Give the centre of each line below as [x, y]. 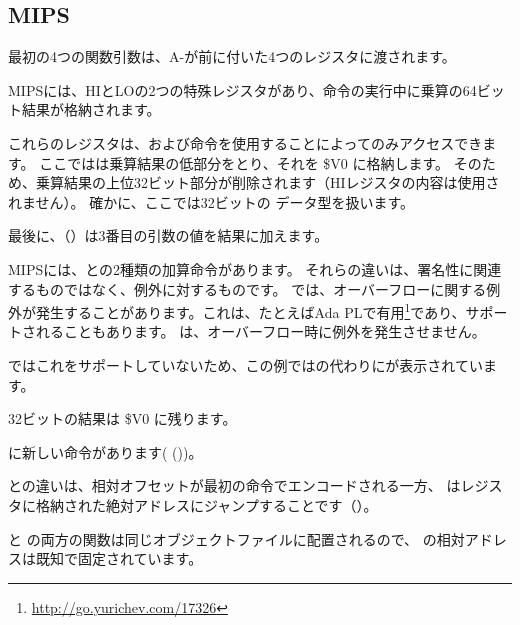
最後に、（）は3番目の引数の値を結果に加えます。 [168, 235]
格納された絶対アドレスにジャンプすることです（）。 [206, 504]
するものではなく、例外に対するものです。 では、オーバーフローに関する [247, 288]
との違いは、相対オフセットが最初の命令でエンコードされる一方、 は [234, 485]
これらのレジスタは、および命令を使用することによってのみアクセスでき [245, 142]
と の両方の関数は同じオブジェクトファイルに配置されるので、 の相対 [236, 538]
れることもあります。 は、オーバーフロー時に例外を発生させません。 [260, 331]
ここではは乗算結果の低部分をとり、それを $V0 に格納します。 [244, 162]
